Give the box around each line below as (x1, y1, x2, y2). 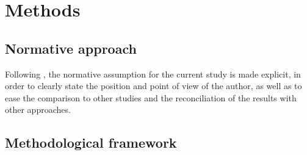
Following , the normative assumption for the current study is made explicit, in (5, 67, 301, 80)
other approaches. (5, 103, 71, 116)
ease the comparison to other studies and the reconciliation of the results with (5, 91, 297, 104)
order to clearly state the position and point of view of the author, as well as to (5, 79, 302, 92)
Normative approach (5, 38, 137, 57)
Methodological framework (5, 133, 177, 152)
